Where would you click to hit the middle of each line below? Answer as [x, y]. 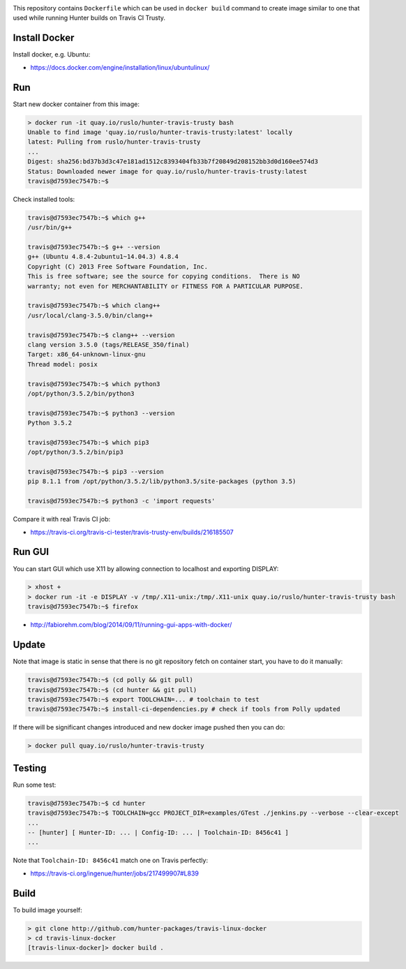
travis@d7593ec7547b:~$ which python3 [94, 384]
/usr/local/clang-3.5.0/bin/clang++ [90, 315]
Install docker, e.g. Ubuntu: [52, 54]
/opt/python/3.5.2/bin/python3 [81, 393]
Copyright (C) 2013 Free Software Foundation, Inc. [118, 266]
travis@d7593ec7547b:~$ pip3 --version [96, 472]
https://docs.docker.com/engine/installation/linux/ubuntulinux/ [120, 67]
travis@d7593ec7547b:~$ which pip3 [88, 442]
